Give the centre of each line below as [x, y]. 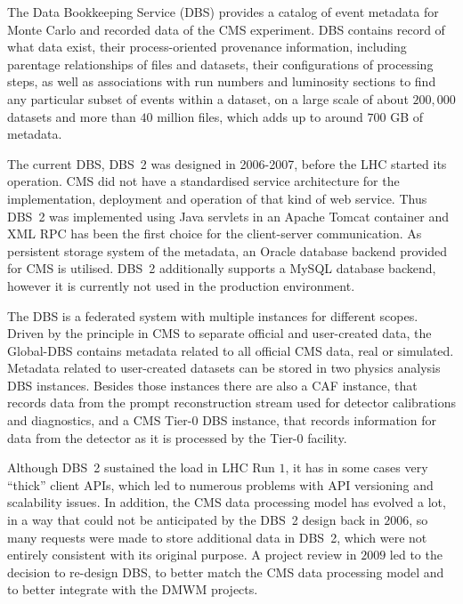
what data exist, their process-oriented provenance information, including [207, 47]
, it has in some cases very [357, 467]
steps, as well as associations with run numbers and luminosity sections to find [222, 81]
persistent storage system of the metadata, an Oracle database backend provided [227, 250]
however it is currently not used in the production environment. [181, 285]
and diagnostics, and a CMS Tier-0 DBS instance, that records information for [222, 420]
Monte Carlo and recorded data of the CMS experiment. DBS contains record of [226, 29]
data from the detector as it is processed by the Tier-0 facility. [177, 437]
